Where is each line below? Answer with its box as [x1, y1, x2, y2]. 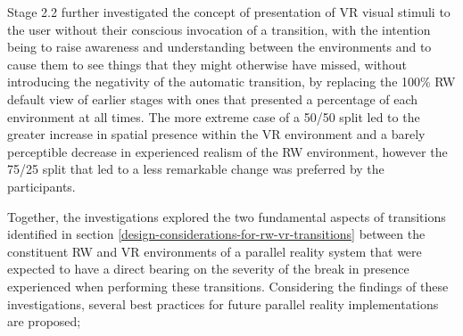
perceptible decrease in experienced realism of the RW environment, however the [7, 142, 448, 160]
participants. [7, 176, 76, 195]
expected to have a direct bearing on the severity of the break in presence [7, 259, 409, 278]
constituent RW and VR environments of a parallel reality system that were [7, 242, 422, 260]
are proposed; [7, 312, 81, 331]
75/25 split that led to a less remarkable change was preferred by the [7, 160, 384, 178]
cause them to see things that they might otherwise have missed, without [7, 54, 408, 73]
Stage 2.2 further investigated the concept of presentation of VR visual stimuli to [7, 3, 451, 20]
